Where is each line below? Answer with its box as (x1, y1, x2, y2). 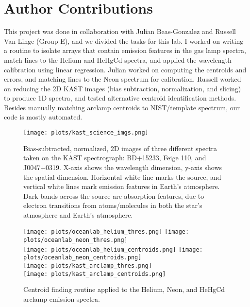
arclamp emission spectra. (23, 294, 100, 304)
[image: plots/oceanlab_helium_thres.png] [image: (23, 228, 189, 236)
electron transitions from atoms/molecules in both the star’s (23, 200, 202, 210)
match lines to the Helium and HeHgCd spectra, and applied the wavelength (4, 54, 232, 65)
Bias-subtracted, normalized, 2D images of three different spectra (23, 143, 217, 153)
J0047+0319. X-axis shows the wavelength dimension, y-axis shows (23, 162, 222, 172)
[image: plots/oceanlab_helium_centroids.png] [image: (23, 246, 203, 253)
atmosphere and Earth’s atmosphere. (23, 209, 133, 220)
